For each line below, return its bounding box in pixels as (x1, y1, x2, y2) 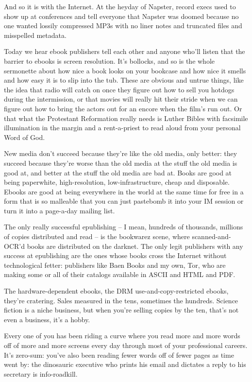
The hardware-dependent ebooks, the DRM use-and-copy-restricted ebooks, (4, 286, 229, 296)
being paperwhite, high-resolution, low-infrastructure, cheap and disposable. (4, 177, 230, 187)
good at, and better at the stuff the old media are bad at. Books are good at (4, 167, 232, 177)
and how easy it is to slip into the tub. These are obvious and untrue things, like (4, 75, 244, 85)
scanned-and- (192, 231, 231, 242)
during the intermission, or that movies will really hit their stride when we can (4, 94, 238, 104)
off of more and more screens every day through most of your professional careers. (4, 340, 248, 350)
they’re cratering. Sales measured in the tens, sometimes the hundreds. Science (4, 295, 238, 305)
